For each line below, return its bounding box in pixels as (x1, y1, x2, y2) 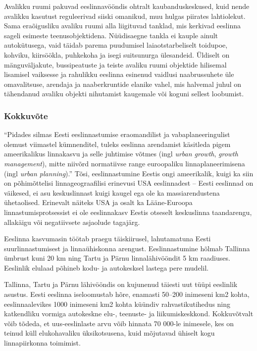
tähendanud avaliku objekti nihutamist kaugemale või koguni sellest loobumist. (4, 88, 244, 99)
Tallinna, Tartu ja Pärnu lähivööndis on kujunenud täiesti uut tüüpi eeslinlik (4, 279, 238, 289)
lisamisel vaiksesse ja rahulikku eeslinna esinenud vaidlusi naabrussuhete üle (4, 69, 234, 79)
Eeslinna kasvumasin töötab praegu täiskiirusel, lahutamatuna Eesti (4, 233, 211, 244)
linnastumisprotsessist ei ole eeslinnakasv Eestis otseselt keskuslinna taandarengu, (4, 207, 252, 217)
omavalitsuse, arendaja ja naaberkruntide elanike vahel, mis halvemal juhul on (4, 78, 242, 89)
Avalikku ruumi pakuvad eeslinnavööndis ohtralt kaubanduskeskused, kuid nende (4, 1, 250, 11)
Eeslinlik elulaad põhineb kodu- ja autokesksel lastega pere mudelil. (4, 262, 209, 273)
